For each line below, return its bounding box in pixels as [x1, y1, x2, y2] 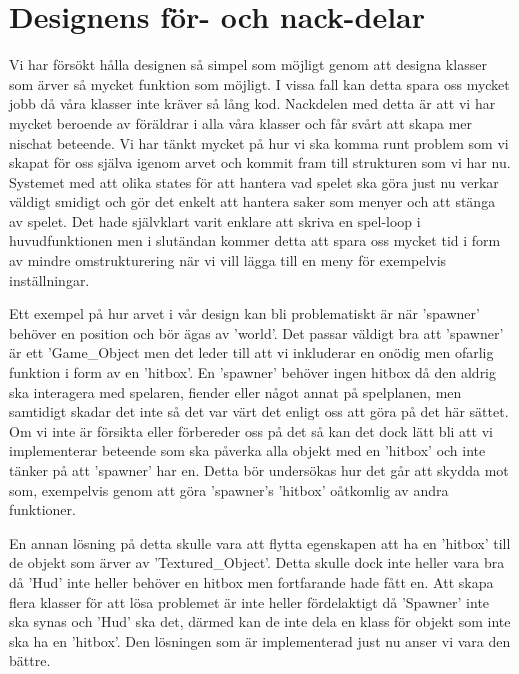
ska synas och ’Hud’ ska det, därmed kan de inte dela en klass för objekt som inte [9, 611, 511, 632]
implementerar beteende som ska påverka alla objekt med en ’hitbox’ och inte [9, 440, 486, 461]
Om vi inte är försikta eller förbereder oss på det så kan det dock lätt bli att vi [9, 420, 493, 441]
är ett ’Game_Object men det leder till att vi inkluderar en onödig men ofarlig [9, 342, 494, 363]
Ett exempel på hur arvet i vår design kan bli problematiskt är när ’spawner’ [9, 303, 480, 324]
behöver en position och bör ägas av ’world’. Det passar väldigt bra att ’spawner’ [9, 322, 504, 343]
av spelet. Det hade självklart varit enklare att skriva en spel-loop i [9, 210, 421, 231]
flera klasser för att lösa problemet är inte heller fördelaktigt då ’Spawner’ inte [9, 591, 490, 612]
